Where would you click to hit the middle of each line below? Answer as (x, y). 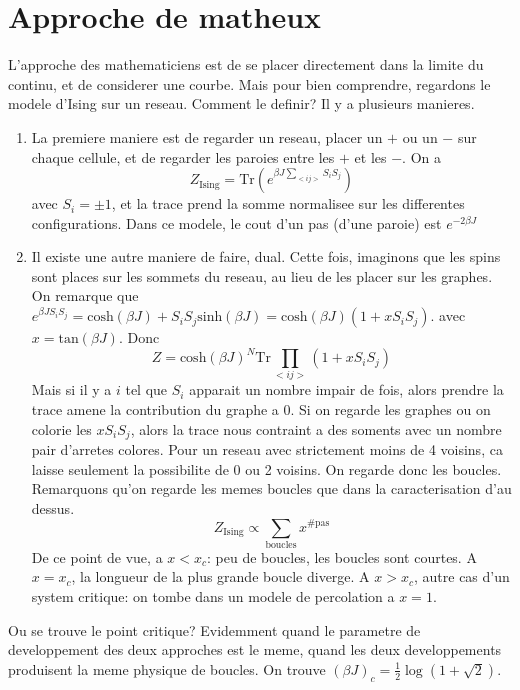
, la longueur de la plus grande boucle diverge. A (220, 576)
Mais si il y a (71, 389)
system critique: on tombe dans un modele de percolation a (213, 596)
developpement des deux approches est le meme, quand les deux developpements (255, 649)
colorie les (61, 428)
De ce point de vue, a (97, 556)
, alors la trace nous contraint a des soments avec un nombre (316, 428)
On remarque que (85, 295)
